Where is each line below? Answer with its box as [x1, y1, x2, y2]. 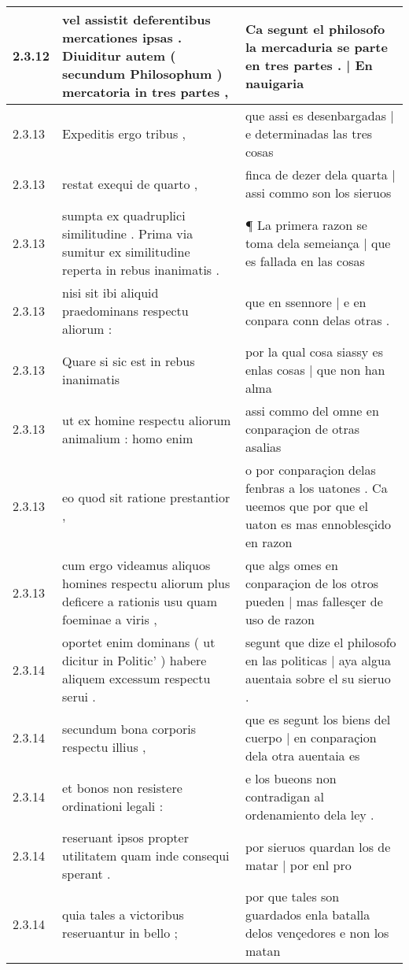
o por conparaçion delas [245, 461, 376, 479]
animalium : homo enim [62, 428, 193, 447]
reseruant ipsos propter [62, 828, 189, 846]
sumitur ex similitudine [62, 242, 190, 261]
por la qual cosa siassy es [245, 342, 384, 361]
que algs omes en [245, 556, 338, 574]
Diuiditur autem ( [62, 46, 176, 65]
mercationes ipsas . [62, 28, 182, 46]
